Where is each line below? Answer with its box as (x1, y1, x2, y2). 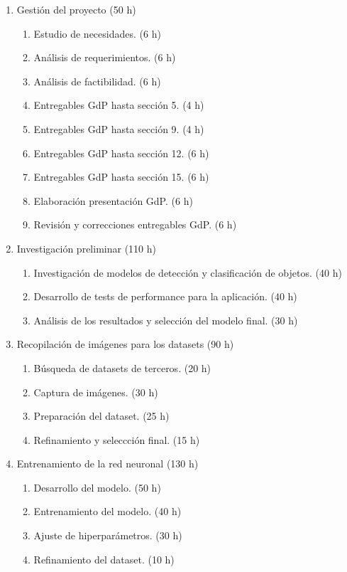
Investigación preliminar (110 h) (16, 240, 156, 255)
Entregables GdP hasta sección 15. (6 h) (33, 169, 209, 184)
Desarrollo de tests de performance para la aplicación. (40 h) (33, 289, 297, 304)
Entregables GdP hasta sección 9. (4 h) (33, 121, 204, 136)
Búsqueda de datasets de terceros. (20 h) (33, 360, 211, 375)
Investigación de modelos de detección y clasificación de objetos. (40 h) (33, 265, 342, 280)
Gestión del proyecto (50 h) (16, 2, 136, 16)
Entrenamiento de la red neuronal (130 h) (16, 456, 199, 471)
